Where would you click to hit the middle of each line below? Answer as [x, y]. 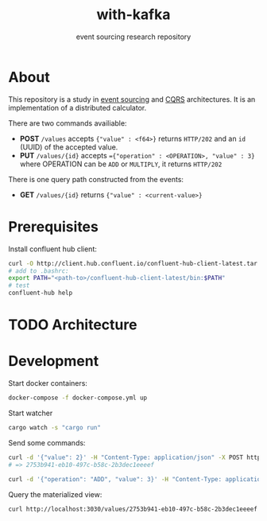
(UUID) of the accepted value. [69, 147]
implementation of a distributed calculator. [77, 107]
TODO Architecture [73, 325]
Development [54, 362]
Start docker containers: [48, 383]
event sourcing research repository [133, 37]
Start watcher [31, 413]
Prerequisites [54, 226]
